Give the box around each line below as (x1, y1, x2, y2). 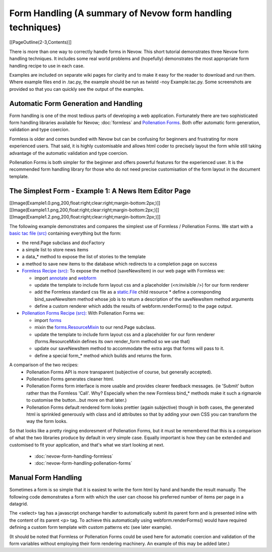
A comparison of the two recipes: (9, 362, 79, 368)
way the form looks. (26, 418, 68, 424)
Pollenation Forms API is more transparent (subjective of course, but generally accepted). (26, 369, 213, 375)
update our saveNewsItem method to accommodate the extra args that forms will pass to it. (34, 346, 224, 352)
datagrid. (9, 501, 28, 507)
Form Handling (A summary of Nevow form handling (9, 8, 232, 19)
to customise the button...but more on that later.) (26, 397, 127, 403)
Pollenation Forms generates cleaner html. (26, 376, 114, 382)
